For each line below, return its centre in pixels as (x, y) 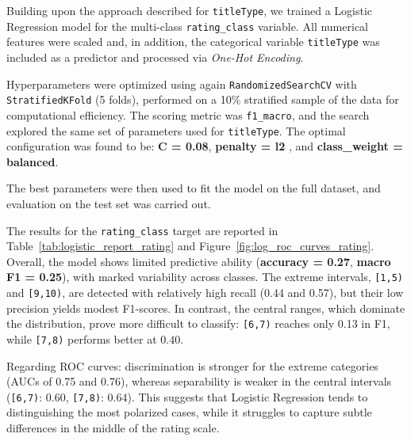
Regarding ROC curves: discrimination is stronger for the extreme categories (192, 365)
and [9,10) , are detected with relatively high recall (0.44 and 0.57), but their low (205, 293)
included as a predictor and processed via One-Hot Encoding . (155, 57)
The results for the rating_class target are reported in (142, 230)
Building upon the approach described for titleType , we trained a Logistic (190, 10)
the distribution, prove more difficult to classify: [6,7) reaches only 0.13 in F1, (198, 323)
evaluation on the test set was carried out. (109, 203)
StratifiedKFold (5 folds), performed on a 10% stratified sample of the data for (203, 99)
